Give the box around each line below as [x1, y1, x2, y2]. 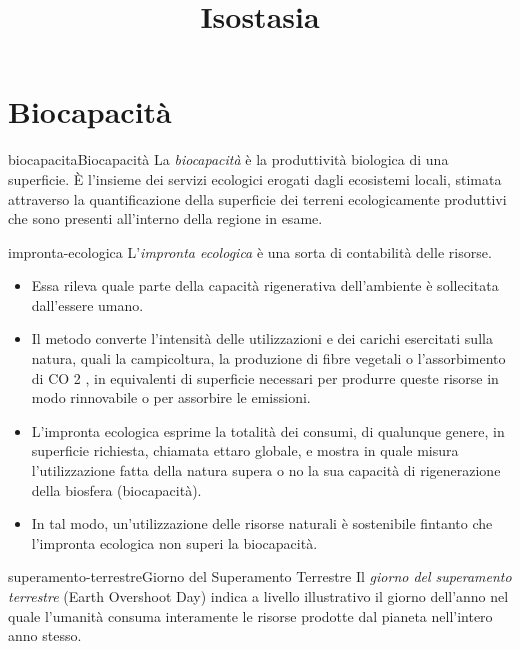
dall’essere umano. [31, 294, 144, 315]
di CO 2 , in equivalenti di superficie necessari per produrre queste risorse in [31, 367, 499, 388]
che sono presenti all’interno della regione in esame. [8, 208, 323, 229]
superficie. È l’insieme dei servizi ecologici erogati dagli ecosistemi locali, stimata [8, 168, 502, 189]
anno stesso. [8, 625, 82, 646]
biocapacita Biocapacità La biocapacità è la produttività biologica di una [8, 149, 449, 170]
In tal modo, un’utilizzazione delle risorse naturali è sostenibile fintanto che [31, 513, 493, 534]
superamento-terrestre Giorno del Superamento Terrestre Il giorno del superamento [8, 566, 512, 587]
